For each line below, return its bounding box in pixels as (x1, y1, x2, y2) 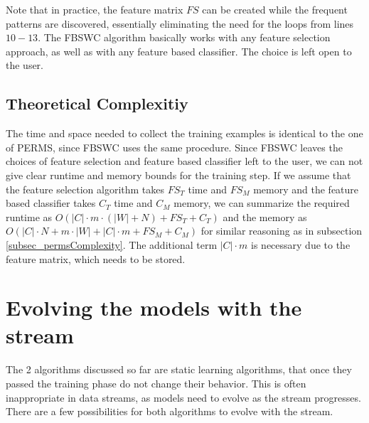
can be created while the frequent (202, 2, 348, 16)
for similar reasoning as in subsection (200, 223, 363, 238)
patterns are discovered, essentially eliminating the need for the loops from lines (6, 16, 354, 31)
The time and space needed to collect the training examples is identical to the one (6, 126, 363, 141)
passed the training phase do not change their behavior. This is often (6, 376, 306, 391)
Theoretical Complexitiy (6, 92, 188, 114)
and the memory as (223, 209, 307, 224)
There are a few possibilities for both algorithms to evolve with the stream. (6, 404, 333, 419)
